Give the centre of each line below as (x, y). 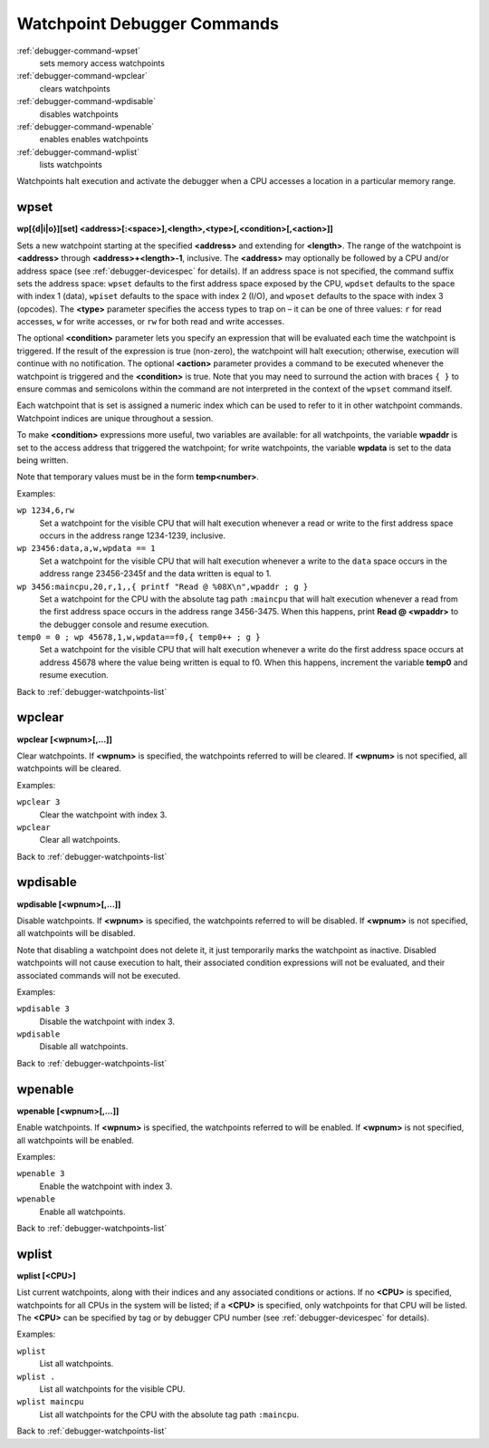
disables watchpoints (79, 114)
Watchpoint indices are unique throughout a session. (115, 418)
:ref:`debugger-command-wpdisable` (86, 101)
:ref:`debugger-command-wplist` (78, 152)
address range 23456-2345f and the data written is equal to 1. (155, 574)
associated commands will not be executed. (99, 975)
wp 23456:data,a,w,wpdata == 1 (86, 549)
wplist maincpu (51, 1402)
